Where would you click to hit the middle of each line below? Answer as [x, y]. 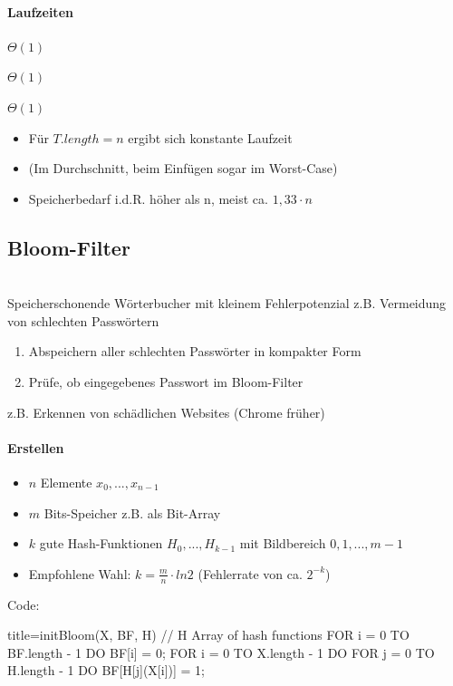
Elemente [66, 482]
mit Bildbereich [283, 543]
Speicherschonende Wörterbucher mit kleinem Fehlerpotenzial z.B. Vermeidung [227, 303]
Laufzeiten [40, 11]
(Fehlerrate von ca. [250, 573]
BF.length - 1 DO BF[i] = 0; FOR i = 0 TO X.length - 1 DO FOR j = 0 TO [221, 652]
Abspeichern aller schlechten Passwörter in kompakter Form [195, 351]
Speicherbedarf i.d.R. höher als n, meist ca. [148, 198]
